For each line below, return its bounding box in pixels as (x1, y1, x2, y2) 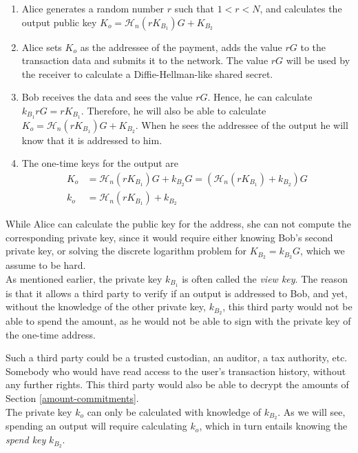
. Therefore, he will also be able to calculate (81, 103, 266, 117)
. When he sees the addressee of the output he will (135, 117, 348, 132)
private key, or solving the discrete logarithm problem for (6, 243, 247, 258)
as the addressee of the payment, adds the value (80, 39, 282, 54)
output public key (21, 14, 97, 29)
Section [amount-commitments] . (6, 391, 139, 405)
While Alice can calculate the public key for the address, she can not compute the (6, 217, 351, 231)
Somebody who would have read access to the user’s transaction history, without (6, 363, 346, 378)
